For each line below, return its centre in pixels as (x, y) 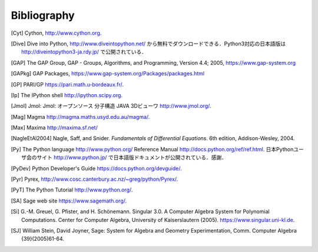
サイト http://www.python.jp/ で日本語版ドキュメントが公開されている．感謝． (131, 157)
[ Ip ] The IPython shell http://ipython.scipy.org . (67, 95)
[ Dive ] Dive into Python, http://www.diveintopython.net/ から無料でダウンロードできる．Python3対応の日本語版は (148, 44)
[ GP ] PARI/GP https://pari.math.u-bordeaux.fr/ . (67, 84)
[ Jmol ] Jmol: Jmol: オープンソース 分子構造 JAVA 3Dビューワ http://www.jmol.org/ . (111, 106)
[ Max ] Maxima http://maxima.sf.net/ (54, 128)
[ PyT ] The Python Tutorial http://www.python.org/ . (72, 190)
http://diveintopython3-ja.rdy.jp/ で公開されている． (84, 52)
